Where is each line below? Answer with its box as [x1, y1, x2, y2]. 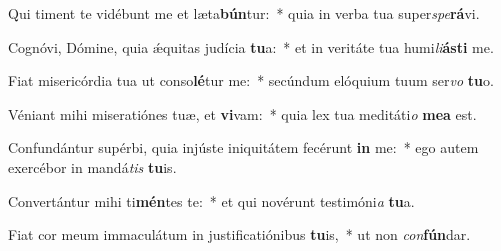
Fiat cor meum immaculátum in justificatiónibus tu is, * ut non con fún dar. [8, 224, 471, 245]
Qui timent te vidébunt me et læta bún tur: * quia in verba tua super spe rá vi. [8, 3, 480, 23]
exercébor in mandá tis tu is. [8, 156, 177, 177]
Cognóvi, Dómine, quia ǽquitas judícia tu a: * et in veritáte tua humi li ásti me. [8, 36, 494, 57]
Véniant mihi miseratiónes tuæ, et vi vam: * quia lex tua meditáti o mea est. [8, 103, 477, 124]
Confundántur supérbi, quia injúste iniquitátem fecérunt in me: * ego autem [8, 137, 479, 158]
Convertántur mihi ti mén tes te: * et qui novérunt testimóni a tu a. [8, 190, 415, 211]
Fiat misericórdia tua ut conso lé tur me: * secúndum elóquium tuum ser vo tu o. [8, 70, 494, 91]
